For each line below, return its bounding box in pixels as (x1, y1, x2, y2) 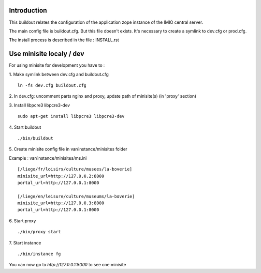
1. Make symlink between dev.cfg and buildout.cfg (9, 71, 109, 77)
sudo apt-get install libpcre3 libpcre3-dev (17, 114, 125, 119)
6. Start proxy (9, 218, 36, 224)
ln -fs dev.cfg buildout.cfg (17, 82, 87, 88)
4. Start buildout (9, 124, 41, 130)
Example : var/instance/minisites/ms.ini (9, 155, 87, 161)
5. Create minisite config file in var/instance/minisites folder (9, 146, 128, 152)
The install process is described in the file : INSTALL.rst (9, 37, 119, 43)
